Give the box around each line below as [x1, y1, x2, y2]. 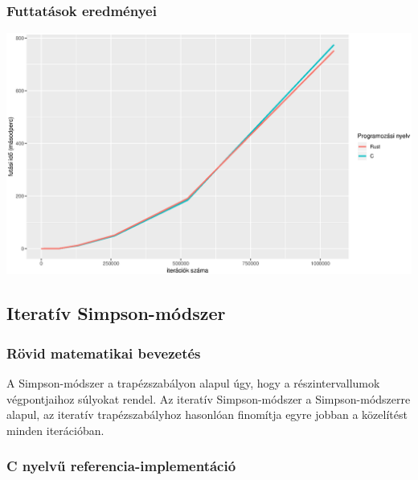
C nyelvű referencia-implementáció [6, 456, 236, 476]
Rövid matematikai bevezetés [6, 343, 201, 363]
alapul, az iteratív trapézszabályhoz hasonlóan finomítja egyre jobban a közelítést [6, 406, 408, 423]
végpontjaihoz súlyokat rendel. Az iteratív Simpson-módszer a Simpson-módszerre [6, 390, 411, 407]
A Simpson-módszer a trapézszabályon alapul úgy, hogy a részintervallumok [6, 375, 380, 392]
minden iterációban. [6, 421, 104, 438]
